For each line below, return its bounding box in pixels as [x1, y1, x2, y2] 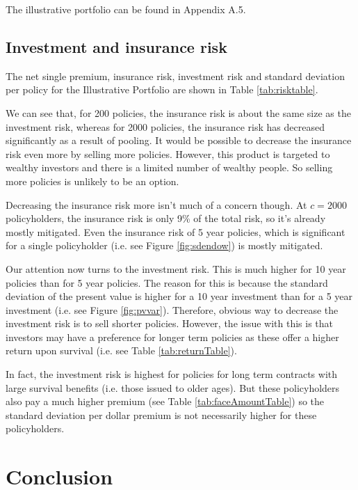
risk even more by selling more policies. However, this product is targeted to [6, 146, 330, 161]
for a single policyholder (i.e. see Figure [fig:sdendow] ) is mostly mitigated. [6, 238, 323, 253]
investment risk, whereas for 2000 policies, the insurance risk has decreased [6, 119, 325, 134]
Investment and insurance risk [6, 35, 227, 57]
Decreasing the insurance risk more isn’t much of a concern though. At [6, 197, 307, 212]
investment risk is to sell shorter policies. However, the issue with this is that [6, 316, 334, 331]
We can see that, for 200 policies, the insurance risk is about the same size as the [6, 105, 351, 120]
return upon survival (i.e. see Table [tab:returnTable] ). [6, 343, 237, 358]
